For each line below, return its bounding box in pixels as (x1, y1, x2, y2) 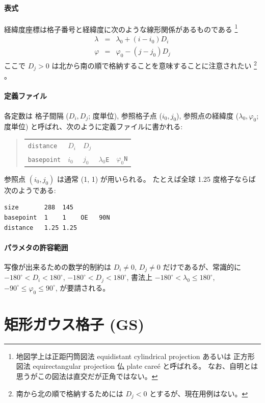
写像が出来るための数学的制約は (4, 261, 111, 272)
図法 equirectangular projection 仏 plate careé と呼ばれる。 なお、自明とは (16, 361, 258, 371)
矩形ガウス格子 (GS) (4, 313, 144, 334)
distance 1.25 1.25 (4, 224, 77, 231)
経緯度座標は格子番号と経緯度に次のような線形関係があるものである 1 (4, 22, 238, 34)
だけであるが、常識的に (163, 261, 241, 272)
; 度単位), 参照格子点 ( (88, 110, 162, 121)
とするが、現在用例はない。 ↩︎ (149, 388, 248, 398)
